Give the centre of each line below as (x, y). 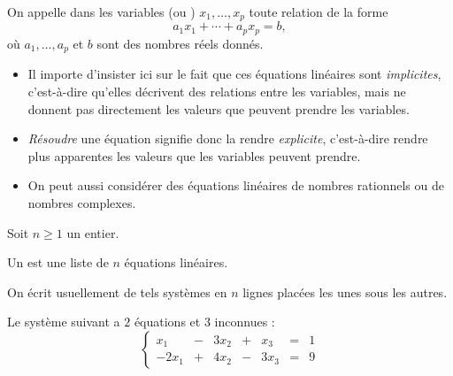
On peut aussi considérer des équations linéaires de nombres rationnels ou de (236, 185)
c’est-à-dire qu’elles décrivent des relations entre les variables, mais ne (217, 91)
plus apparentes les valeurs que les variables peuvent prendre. (194, 155)
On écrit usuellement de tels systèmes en (117, 292)
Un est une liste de (58, 262)
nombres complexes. (82, 202)
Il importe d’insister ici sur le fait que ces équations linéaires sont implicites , (234, 74)
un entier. (93, 232)
